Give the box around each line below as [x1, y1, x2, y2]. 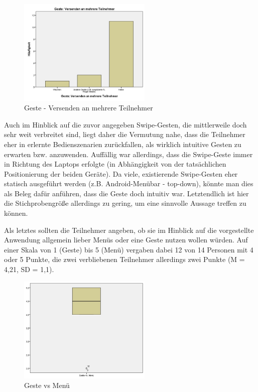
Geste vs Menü [24, 380, 70, 390]
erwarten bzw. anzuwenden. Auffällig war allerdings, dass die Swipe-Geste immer [4, 149, 253, 159]
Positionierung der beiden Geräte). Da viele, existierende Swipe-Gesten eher [4, 168, 238, 179]
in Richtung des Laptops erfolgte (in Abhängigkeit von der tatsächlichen [4, 159, 226, 169]
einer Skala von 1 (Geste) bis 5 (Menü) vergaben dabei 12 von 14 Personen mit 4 [4, 244, 253, 254]
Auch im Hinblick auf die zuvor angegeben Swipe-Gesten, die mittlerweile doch [4, 119, 247, 129]
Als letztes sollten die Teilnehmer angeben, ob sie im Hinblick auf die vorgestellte [4, 224, 254, 235]
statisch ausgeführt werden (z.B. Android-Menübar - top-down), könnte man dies [4, 178, 253, 189]
